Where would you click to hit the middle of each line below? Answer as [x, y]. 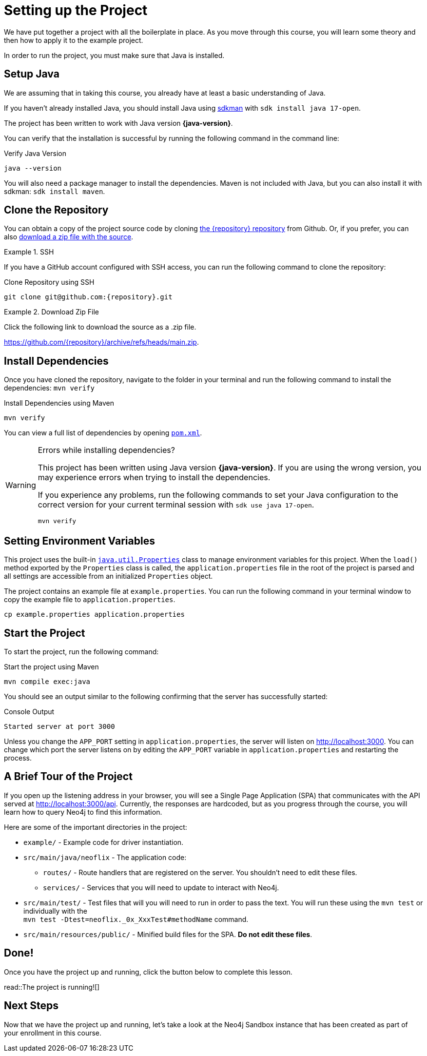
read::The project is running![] [52, 987]
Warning [21, 485]
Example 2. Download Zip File [51, 312]
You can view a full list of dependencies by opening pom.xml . [103, 433]
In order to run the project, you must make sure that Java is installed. [114, 55]
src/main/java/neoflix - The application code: [105, 857]
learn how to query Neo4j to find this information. [83, 812]
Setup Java [32, 74]
